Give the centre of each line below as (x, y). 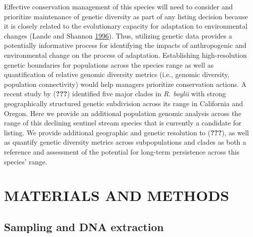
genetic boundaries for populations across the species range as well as (109, 64)
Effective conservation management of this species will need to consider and (118, 6)
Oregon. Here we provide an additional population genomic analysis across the (123, 113)
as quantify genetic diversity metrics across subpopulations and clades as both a (125, 142)
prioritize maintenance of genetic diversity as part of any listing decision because (126, 16)
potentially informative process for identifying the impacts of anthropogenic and (125, 45)
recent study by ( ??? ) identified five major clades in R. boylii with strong (115, 94)
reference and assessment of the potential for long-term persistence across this (122, 151)
